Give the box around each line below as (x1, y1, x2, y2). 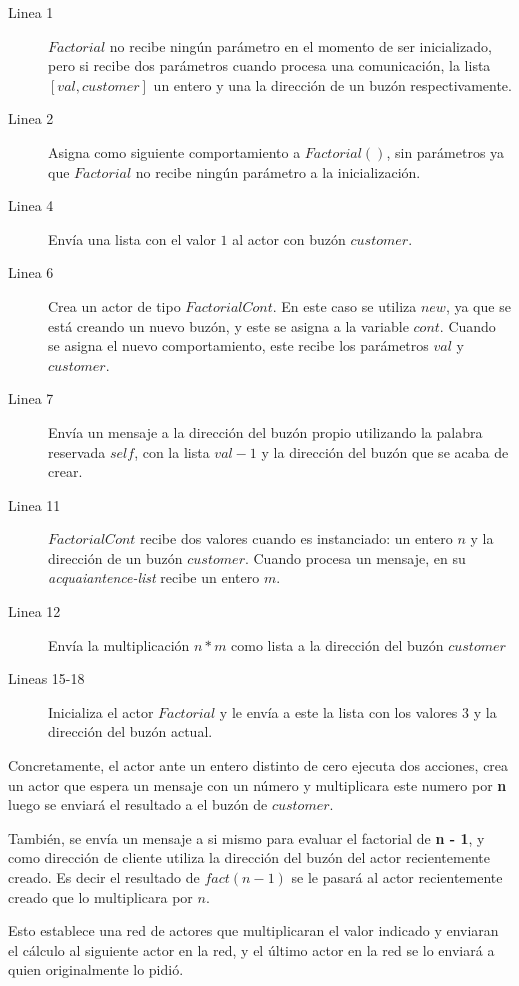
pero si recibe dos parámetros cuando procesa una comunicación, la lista (48, 55, 491, 76)
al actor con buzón (232, 228, 346, 249)
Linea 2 (8, 108, 54, 129)
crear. (48, 461, 83, 482)
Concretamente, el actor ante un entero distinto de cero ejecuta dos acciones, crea (8, 755, 509, 776)
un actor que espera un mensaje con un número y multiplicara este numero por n (8, 774, 507, 795)
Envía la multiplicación (48, 634, 190, 655)
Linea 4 (8, 195, 54, 216)
